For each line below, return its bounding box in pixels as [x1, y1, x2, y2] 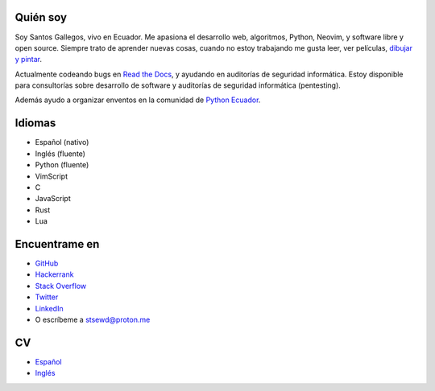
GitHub [35, 258, 59, 269]
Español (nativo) [35, 138, 89, 147]
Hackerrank [35, 270, 74, 279]
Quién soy [14, 10, 68, 24]
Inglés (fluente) [35, 149, 86, 158]
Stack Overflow [35, 281, 87, 290]
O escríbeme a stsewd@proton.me [35, 315, 151, 324]
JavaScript [35, 194, 72, 204]
